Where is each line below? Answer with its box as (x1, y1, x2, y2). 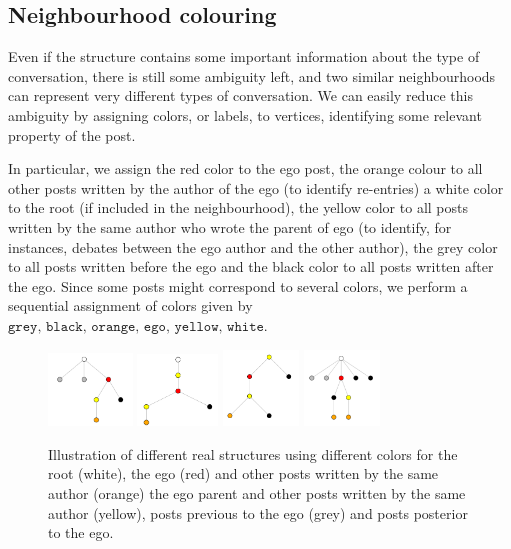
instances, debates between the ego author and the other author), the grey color (8, 236, 498, 257)
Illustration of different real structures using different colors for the (48, 443, 458, 464)
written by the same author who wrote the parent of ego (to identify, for (8, 216, 452, 237)
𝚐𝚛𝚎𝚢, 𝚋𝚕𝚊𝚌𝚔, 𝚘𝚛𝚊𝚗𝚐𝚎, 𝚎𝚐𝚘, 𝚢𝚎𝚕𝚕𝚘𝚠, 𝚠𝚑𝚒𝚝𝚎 (8, 319, 264, 334)
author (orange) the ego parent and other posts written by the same (48, 482, 466, 503)
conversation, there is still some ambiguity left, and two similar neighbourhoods (8, 65, 496, 86)
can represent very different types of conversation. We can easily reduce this (8, 85, 473, 106)
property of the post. (8, 124, 136, 145)
